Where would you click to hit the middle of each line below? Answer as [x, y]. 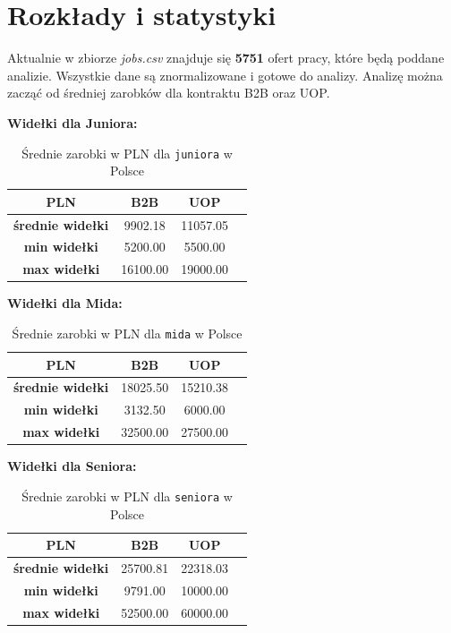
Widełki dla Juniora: [72, 122]
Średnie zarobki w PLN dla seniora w [127, 496]
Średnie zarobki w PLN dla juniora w [127, 153]
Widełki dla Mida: [65, 303]
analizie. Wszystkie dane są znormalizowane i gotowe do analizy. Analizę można [225, 75]
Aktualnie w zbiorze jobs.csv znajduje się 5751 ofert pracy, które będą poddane [226, 58]
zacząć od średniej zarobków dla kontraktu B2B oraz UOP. [169, 93]
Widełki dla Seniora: [72, 466]
